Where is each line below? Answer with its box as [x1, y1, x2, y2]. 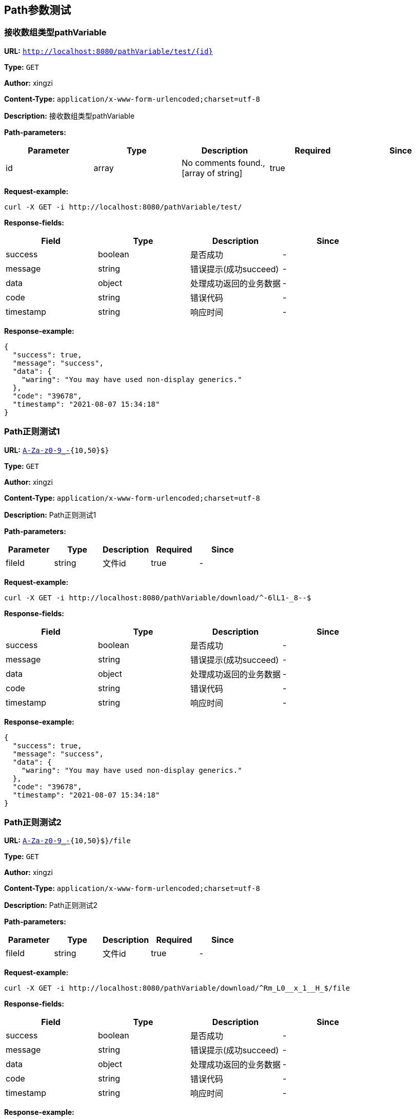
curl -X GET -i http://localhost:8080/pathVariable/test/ [4, 202, 242, 211]
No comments [182, 157, 236, 168]
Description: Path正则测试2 [4, 901, 97, 910]
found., [237, 157, 265, 168]
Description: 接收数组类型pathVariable [4, 111, 135, 120]
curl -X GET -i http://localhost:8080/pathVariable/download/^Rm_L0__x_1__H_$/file [4, 984, 350, 993]
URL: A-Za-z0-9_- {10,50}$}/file [4, 836, 131, 845]
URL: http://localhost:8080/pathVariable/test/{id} [4, 46, 213, 55]
